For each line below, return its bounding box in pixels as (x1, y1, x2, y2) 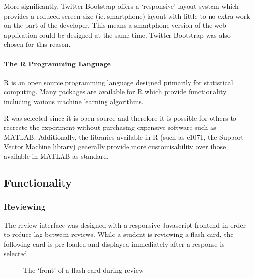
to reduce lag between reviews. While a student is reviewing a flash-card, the (4, 229, 233, 239)
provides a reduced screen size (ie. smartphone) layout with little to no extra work (4, 10, 250, 21)
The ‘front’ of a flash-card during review (23, 264, 144, 275)
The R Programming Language (4, 58, 111, 68)
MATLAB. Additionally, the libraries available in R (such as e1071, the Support (4, 131, 244, 142)
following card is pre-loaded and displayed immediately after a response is (4, 238, 225, 249)
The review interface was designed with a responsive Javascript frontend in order (4, 219, 246, 230)
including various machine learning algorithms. (4, 96, 144, 106)
